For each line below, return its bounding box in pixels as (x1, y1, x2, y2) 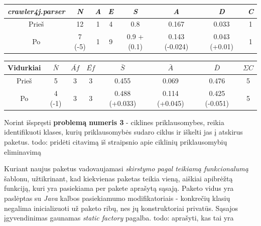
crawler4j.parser (8, 6, 65, 16)
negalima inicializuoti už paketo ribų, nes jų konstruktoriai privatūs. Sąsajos (4, 202, 238, 213)
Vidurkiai (8, 62, 41, 73)
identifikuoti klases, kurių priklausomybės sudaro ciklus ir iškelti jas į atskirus (4, 127, 243, 137)
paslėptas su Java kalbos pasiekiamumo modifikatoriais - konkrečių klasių (4, 192, 230, 203)
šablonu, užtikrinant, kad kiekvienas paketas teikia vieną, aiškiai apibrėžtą (4, 173, 233, 183)
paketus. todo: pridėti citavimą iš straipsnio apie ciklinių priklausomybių (4, 136, 227, 147)
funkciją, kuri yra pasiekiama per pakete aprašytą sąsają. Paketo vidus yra (4, 183, 234, 193)
